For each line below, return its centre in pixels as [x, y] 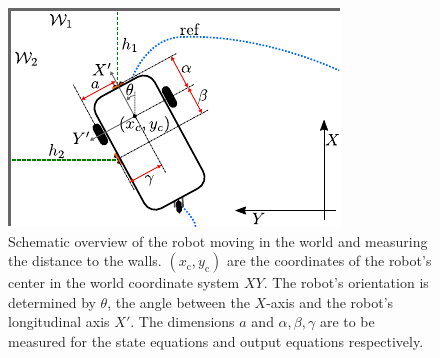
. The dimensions [182, 321]
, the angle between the [178, 301]
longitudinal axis [59, 321]
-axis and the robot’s [330, 301]
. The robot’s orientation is [346, 282]
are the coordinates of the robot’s [329, 260]
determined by [52, 301]
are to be [347, 321]
